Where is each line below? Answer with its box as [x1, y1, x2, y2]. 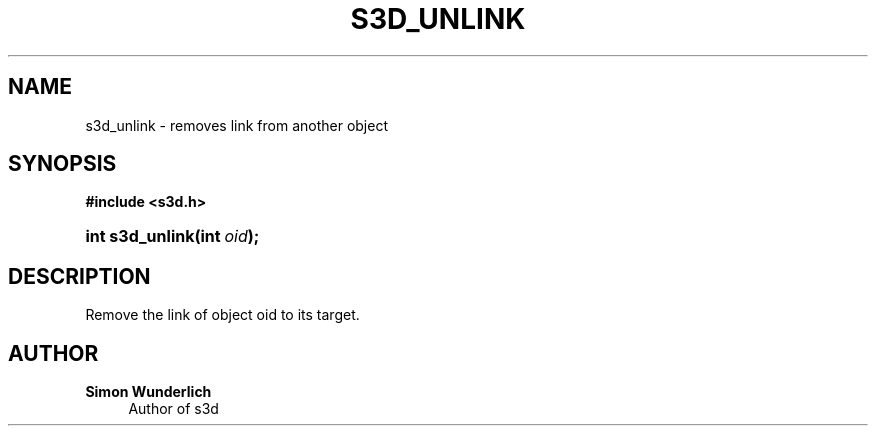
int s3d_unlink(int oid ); [85, 226, 260, 247]
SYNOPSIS [8, 151, 117, 177]
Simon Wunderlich [85, 383, 212, 401]
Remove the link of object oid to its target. [85, 306, 360, 324]
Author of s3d [128, 400, 219, 418]
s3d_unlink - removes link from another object [85, 116, 388, 134]
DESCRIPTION [8, 263, 151, 289]
